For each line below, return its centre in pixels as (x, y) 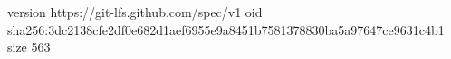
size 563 (29, 47)
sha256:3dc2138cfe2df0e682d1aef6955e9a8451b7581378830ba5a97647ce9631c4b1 (226, 29)
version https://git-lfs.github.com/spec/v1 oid (135, 12)
